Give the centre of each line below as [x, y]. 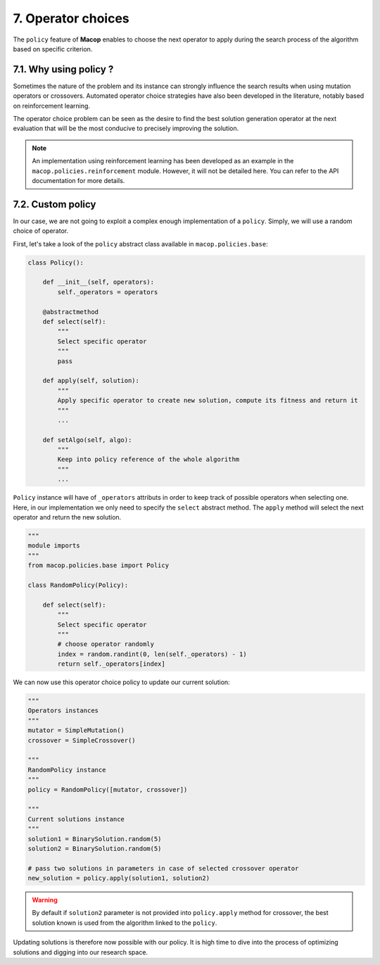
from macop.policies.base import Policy [98, 566]
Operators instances [63, 711]
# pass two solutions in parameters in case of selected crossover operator [163, 868]
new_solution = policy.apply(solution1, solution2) [119, 878]
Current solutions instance [76, 819]
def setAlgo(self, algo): [87, 440]
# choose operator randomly [106, 644]
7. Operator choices [71, 18]
